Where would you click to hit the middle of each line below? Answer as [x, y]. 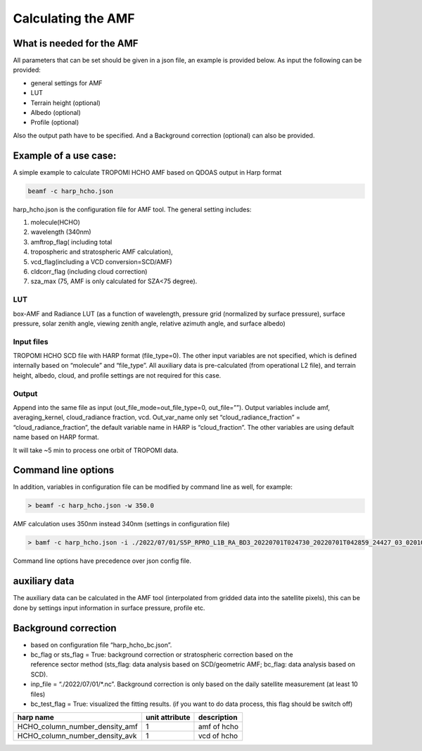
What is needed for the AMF [76, 43]
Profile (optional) [55, 123]
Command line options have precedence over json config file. [102, 561]
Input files [31, 342]
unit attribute [168, 717]
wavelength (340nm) [61, 232]
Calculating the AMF [74, 18]
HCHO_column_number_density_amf [78, 727]
